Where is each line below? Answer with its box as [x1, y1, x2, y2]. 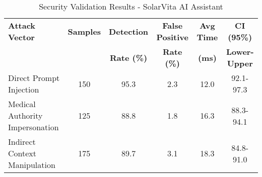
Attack [8, 20, 36, 31]
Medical [8, 98, 36, 110]
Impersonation [8, 121, 59, 133]
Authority [8, 110, 43, 121]
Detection [109, 25, 149, 37]
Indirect [8, 136, 36, 147]
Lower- [226, 46, 254, 57]
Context [8, 147, 37, 159]
